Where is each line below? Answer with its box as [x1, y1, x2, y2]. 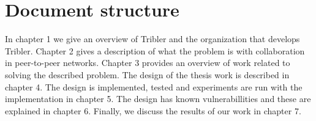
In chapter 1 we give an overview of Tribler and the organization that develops [5, 32, 300, 45]
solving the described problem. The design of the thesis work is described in [5, 68, 290, 81]
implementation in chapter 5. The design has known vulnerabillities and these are [5, 92, 311, 105]
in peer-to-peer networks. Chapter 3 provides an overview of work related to [5, 56, 290, 69]
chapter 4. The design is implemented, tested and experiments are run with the [5, 80, 303, 93]
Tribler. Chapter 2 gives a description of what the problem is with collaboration [5, 44, 305, 57]
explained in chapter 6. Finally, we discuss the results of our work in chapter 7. [5, 104, 301, 117]
